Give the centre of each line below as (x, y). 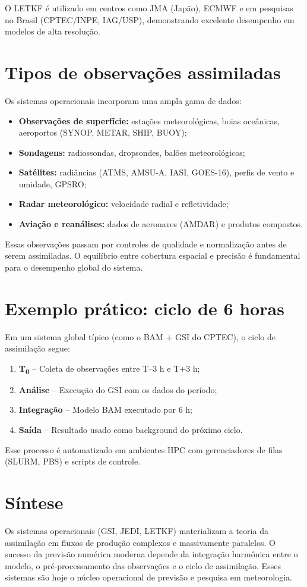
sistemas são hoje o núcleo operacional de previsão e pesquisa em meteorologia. (148, 577)
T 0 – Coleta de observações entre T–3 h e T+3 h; (109, 369)
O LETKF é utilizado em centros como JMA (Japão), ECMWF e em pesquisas (149, 8)
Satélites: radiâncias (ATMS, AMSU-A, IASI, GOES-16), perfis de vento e (156, 172)
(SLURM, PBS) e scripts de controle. (73, 461)
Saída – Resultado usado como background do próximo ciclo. (131, 430)
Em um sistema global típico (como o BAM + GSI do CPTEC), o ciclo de (140, 336)
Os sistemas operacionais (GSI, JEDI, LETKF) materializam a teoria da (137, 530)
